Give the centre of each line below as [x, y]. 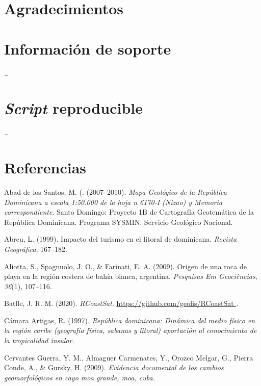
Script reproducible [73, 108]
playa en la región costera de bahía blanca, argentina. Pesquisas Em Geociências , [131, 276]
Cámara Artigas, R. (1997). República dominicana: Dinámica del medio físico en [130, 320]
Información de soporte [88, 48]
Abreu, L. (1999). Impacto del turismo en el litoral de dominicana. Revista [121, 239]
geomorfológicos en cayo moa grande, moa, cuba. [80, 377]
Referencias [45, 167]
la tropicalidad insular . [39, 340]
